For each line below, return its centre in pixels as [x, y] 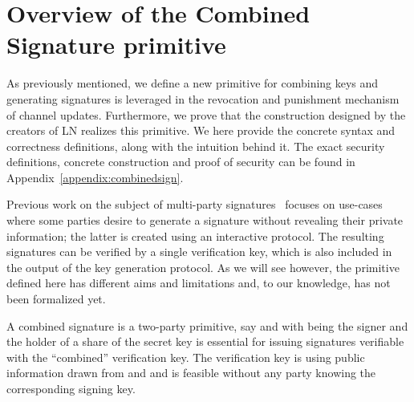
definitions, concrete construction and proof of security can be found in [181, 162]
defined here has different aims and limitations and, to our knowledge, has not [199, 283]
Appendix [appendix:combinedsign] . [95, 177]
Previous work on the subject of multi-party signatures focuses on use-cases [195, 204]
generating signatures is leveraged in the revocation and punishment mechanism [203, 98]
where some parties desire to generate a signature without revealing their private [205, 220]
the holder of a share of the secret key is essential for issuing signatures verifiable [205, 341]
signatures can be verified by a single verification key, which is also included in [199, 252]
